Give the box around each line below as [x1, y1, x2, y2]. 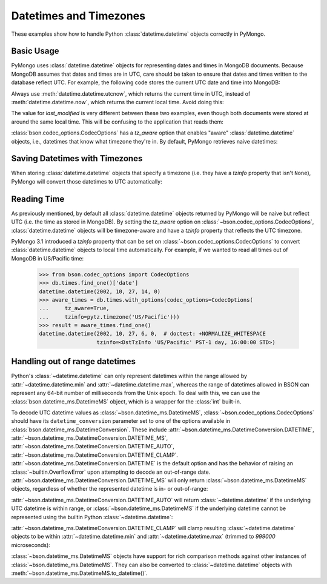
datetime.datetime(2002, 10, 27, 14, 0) [39, 288, 160, 295]
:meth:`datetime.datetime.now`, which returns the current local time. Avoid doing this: [11, 99, 224, 106]
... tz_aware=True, [39, 305, 110, 312]
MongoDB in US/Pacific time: [11, 254, 84, 262]
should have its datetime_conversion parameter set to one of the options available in [11, 417, 230, 425]
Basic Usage [11, 46, 59, 56]
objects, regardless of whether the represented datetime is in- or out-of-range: [11, 485, 208, 493]
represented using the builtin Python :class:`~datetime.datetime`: [11, 513, 173, 520]
